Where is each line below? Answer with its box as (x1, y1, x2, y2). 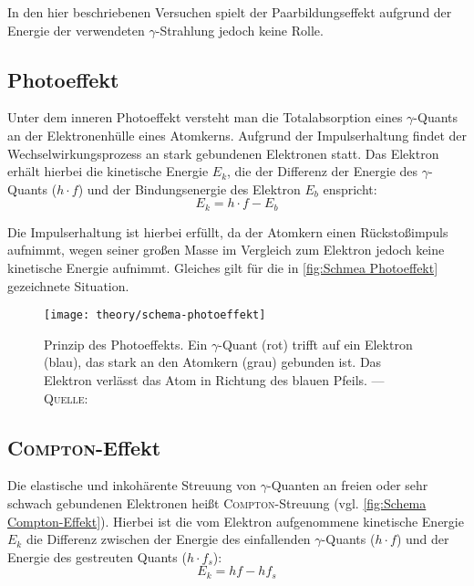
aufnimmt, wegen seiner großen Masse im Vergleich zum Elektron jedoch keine (7, 240, 445, 259)
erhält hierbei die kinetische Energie (7, 162, 209, 181)
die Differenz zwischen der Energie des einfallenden (26, 529, 311, 549)
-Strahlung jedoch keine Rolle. (155, 20, 324, 39)
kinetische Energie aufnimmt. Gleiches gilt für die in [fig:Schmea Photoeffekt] (7, 258, 438, 277)
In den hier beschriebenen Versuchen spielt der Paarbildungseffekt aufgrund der (7, 3, 452, 21)
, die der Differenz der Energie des (227, 162, 418, 181)
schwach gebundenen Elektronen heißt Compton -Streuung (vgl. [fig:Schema (7, 494, 427, 513)
